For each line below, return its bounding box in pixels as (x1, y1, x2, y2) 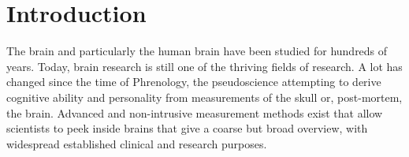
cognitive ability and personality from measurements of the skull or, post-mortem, (6, 88, 403, 105)
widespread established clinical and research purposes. (6, 135, 267, 151)
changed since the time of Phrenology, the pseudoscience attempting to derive (6, 73, 381, 90)
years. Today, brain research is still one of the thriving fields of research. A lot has (6, 58, 403, 74)
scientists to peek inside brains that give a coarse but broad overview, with (6, 120, 368, 136)
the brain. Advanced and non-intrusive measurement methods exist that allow (6, 104, 383, 121)
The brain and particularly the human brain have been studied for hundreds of (6, 43, 388, 59)
